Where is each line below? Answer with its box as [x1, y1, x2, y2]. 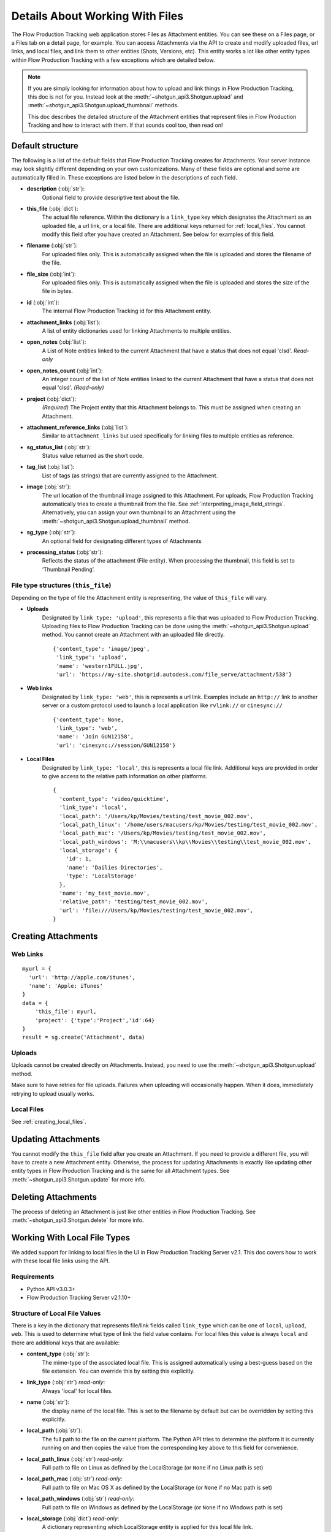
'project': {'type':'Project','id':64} [34, 1017, 155, 1023]
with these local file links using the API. [11, 1257, 110, 1265]
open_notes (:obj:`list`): [26, 338, 86, 346]
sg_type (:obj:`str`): [26, 529, 76, 536]
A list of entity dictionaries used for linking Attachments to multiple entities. [42, 327, 232, 334]
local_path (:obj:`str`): [26, 1427, 82, 1434]
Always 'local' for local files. [42, 1387, 113, 1394]
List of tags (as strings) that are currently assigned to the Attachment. [42, 472, 218, 479]
